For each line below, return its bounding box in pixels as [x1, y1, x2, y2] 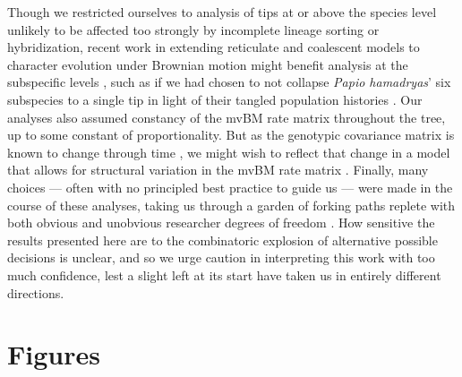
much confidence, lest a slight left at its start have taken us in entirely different [7, 265, 441, 284]
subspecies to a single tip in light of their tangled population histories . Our [7, 90, 423, 108]
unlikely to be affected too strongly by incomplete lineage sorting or [7, 20, 380, 39]
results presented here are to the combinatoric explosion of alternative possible [7, 230, 438, 249]
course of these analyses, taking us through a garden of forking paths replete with [7, 195, 456, 214]
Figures [7, 336, 100, 373]
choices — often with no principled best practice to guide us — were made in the [7, 177, 453, 196]
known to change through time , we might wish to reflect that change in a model [7, 142, 450, 161]
